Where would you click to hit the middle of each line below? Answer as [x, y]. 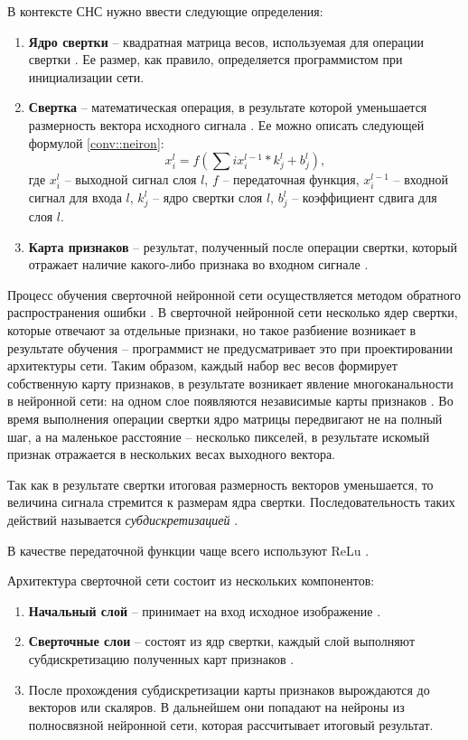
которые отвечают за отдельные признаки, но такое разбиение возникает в [212, 330]
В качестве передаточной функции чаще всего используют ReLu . [188, 550]
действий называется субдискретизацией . [123, 519]
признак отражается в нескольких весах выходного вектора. [171, 454]
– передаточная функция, [291, 179]
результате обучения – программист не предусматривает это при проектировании [230, 347]
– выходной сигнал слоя [131, 179]
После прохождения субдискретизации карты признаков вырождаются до [229, 689]
